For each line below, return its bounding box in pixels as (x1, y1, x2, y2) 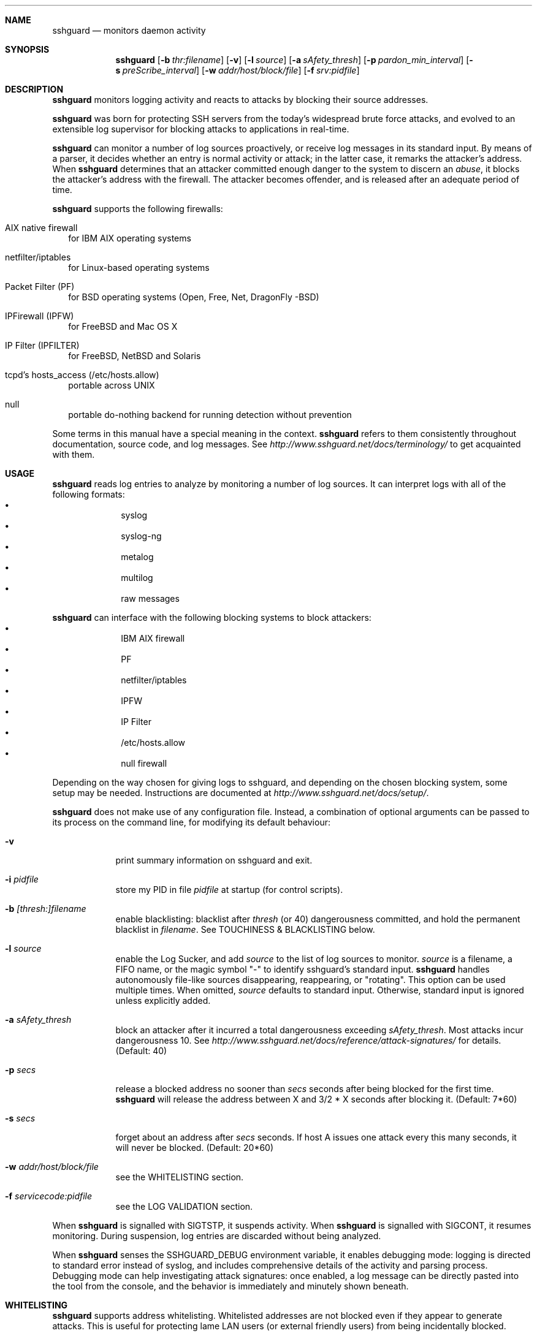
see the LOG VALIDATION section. (115, 1201, 253, 1212)
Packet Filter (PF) (5, 281, 75, 292)
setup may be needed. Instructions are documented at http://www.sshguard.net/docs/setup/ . (52, 788, 429, 798)
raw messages (121, 593, 180, 604)
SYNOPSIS (5, 44, 50, 55)
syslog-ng (121, 531, 162, 541)
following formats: (52, 489, 125, 499)
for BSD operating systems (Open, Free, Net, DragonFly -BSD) (68, 292, 319, 302)
